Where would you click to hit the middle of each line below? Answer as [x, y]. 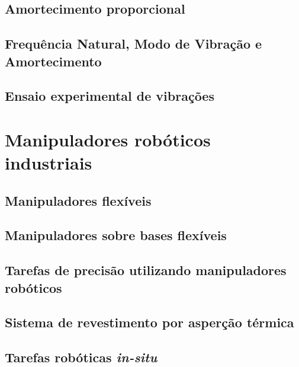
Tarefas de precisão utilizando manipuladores [146, 270]
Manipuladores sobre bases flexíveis [116, 235]
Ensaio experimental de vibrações [110, 96]
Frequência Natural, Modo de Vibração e [134, 44]
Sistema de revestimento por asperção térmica [149, 322]
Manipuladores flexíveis [78, 200]
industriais [49, 163]
